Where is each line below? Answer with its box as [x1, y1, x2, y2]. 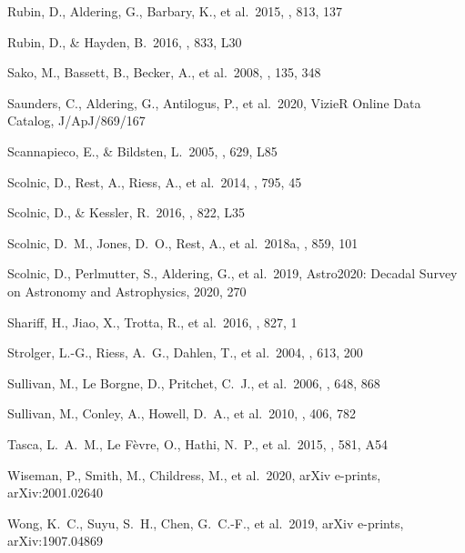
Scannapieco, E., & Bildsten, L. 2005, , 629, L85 [7, 141, 278, 160]
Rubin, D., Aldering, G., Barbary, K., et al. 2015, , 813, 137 [7, 2, 342, 20]
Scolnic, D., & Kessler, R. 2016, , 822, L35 [7, 203, 245, 222]
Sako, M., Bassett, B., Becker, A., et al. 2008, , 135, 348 [7, 63, 321, 82]
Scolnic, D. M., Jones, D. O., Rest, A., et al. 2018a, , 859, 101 [7, 233, 359, 252]
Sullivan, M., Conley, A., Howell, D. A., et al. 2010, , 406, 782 [7, 404, 356, 423]
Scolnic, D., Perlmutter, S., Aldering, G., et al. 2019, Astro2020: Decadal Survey [7, 264, 458, 283]
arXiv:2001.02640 [7, 483, 104, 502]
